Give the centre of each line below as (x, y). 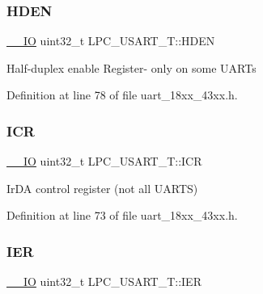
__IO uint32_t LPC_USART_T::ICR (104, 161)
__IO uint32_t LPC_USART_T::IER (104, 281)
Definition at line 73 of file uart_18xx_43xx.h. (122, 215)
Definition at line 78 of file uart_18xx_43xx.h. (122, 95)
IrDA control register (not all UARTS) (102, 188)
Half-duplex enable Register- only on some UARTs (131, 67)
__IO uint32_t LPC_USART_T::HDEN (111, 41)
